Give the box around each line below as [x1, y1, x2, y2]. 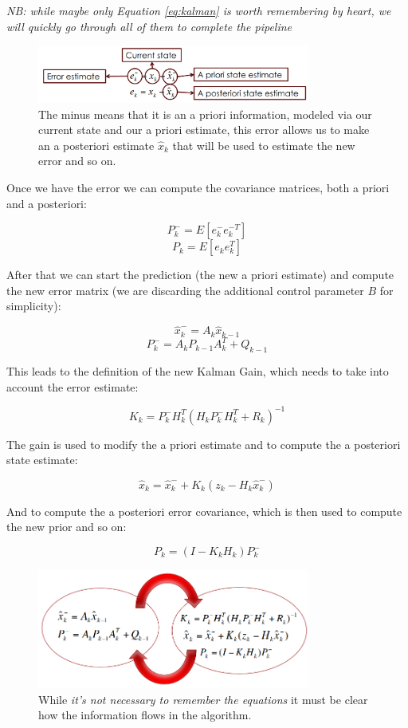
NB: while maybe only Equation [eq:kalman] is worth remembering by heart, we [6, 2, 391, 18]
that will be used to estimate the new [172, 136, 355, 153]
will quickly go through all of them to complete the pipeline [6, 18, 292, 34]
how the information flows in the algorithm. [38, 706, 252, 723]
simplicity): [6, 297, 61, 314]
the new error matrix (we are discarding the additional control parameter [6, 281, 364, 298]
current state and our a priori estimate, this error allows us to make [38, 121, 370, 138]
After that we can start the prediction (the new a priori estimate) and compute [6, 266, 394, 283]
